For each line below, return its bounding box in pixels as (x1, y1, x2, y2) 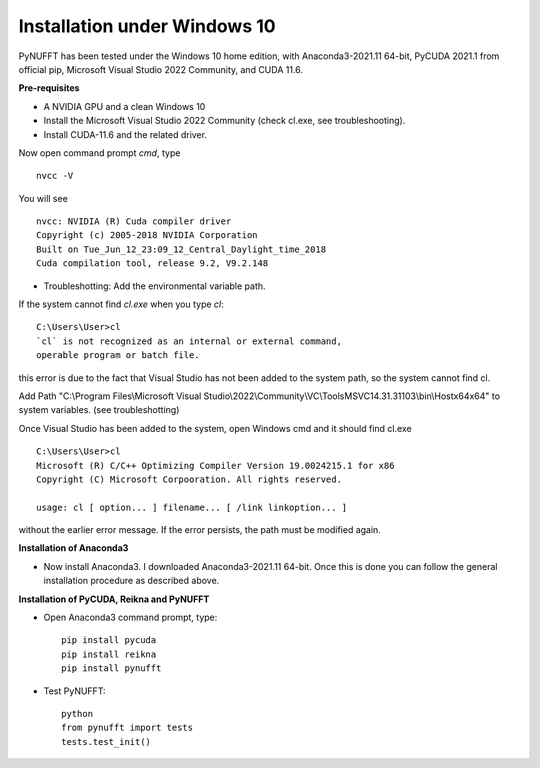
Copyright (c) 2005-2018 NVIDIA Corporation (36, 230, 259, 241)
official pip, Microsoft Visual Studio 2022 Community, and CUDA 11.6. (18, 63, 304, 75)
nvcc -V (36, 170, 74, 182)
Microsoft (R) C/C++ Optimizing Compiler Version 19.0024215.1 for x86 (36, 460, 395, 471)
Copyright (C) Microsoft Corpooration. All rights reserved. (36, 473, 342, 485)
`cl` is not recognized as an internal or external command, (36, 335, 342, 347)
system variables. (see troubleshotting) (18, 404, 180, 416)
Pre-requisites (18, 82, 80, 94)
